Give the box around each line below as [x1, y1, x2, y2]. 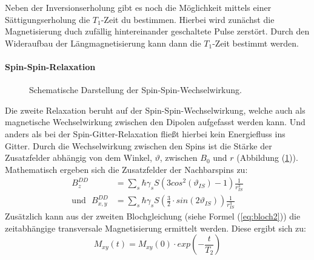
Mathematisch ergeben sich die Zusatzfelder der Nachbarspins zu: [5, 163, 248, 175]
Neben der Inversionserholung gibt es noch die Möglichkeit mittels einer [5, 1, 272, 13]
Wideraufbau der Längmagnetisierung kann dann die [5, 36, 201, 49]
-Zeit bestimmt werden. [212, 36, 299, 49]
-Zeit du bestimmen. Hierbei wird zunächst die [101, 13, 275, 25]
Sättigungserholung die [5, 13, 90, 25]
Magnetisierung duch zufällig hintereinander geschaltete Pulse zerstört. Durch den [5, 25, 310, 37]
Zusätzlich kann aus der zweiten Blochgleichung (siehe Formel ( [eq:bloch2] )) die [5, 210, 301, 223]
